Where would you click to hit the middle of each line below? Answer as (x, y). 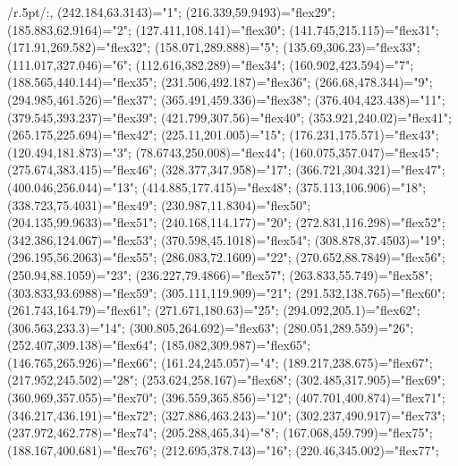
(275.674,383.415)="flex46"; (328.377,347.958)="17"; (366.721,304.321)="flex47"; (226, 169)
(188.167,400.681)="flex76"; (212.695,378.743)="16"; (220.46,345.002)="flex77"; (223, 449)
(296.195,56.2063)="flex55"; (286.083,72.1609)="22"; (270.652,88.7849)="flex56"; (226, 257)
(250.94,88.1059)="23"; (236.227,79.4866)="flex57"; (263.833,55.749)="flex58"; (220, 274)
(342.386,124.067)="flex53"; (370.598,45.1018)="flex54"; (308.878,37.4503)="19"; (226, 239)
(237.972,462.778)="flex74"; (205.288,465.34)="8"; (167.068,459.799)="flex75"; (220, 432)
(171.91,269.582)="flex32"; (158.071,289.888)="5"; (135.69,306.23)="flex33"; (214, 47)
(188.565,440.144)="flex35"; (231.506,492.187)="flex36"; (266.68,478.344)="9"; (220, 82)
